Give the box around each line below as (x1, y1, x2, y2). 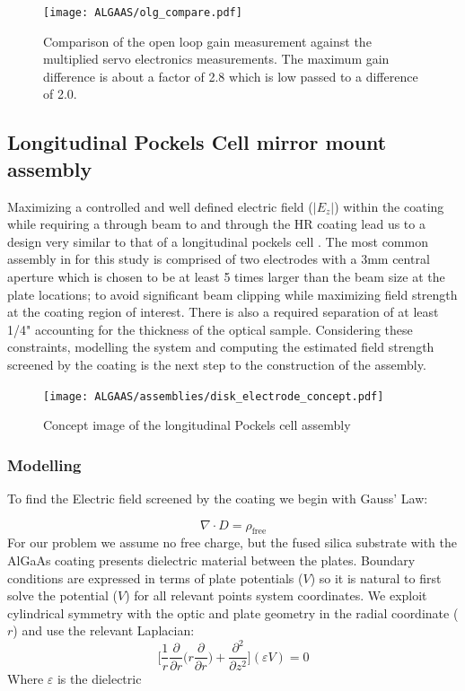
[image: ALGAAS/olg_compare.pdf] (43, 6, 242, 19)
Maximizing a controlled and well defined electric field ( (7, 197, 313, 215)
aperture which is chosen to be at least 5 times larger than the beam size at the (7, 267, 445, 285)
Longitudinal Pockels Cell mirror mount (7, 128, 387, 156)
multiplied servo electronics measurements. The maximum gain (43, 49, 390, 68)
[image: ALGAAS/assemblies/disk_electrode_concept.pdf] (43, 389, 384, 403)
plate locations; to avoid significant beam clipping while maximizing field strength (7, 284, 458, 303)
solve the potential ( (7, 586, 118, 605)
